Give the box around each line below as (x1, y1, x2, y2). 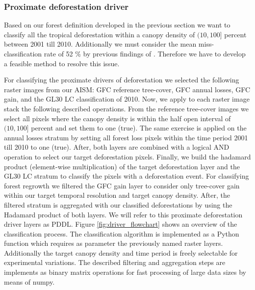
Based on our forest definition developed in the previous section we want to (4, 20, 230, 30)
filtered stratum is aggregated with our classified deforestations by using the (4, 199, 232, 210)
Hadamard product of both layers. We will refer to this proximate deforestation (4, 209, 243, 219)
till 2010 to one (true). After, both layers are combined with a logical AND (4, 142, 229, 152)
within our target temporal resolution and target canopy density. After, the (4, 190, 230, 200)
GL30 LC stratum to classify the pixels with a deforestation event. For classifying (4, 171, 249, 181)
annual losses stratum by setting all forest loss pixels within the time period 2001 (4, 132, 248, 142)
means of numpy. (4, 276, 55, 287)
